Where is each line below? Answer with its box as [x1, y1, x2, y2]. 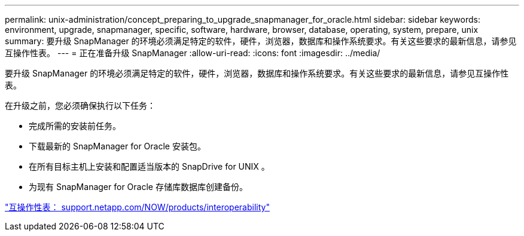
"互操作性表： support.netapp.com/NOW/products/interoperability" [5, 202, 270, 212]
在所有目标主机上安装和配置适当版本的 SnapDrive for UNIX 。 [29, 161, 270, 171]
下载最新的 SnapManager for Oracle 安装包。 [29, 141, 206, 151]
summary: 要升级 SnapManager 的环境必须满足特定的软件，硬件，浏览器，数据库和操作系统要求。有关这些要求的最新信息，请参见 [5, 36, 517, 46]
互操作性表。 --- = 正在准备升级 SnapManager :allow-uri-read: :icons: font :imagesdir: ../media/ [5, 48, 380, 58]
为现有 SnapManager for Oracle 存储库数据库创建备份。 [29, 182, 248, 192]
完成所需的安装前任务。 [29, 121, 121, 131]
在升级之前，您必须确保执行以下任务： [5, 100, 156, 111]
